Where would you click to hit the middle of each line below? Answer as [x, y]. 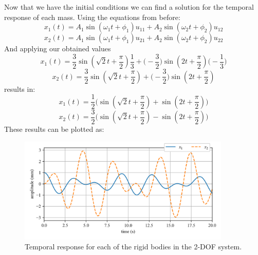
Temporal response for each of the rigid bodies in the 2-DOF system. [133, 247]
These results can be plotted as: [54, 129]
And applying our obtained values [58, 48]
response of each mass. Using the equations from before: [92, 17]
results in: [20, 89]
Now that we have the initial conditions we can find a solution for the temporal [129, 7]
